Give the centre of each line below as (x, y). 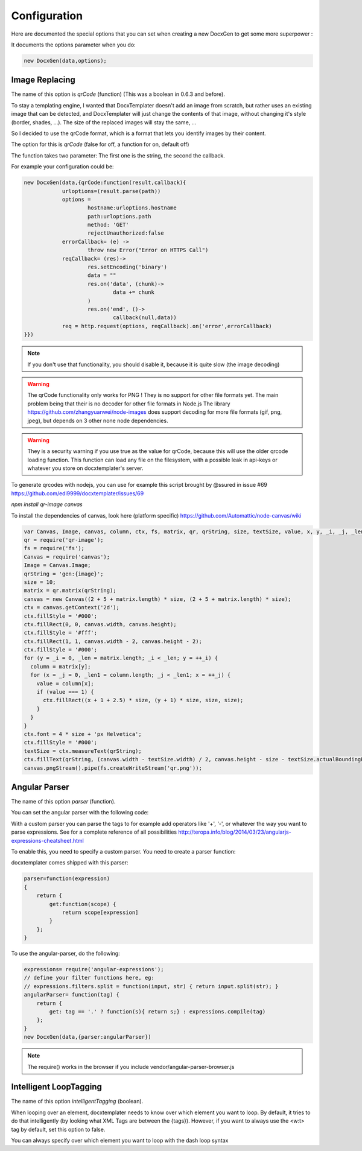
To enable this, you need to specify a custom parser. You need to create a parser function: (123, 851)
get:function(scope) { (83, 904)
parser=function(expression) (67, 879)
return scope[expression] (100, 912)
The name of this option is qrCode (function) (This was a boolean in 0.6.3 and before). (118, 94)
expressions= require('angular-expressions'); (94, 969)
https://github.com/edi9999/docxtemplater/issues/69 (78, 493)
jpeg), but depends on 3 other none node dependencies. (98, 420)
